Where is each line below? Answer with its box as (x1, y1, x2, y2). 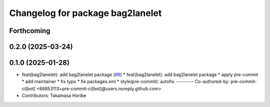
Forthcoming (9, 26, 50, 35)
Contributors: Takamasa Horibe (21, 92, 86, 98)
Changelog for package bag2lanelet (9, 7, 162, 18)
